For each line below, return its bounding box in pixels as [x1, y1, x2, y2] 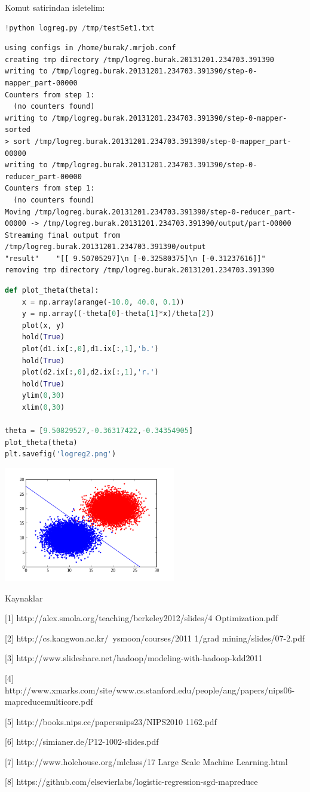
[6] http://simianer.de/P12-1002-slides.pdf [5, 735, 159, 748]
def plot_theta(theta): [5, 286, 99, 295]
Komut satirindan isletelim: [5, 1, 105, 13]
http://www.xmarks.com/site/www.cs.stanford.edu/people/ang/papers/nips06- [5, 683, 295, 696]
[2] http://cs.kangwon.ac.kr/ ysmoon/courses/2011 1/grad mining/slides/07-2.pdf [5, 631, 305, 644]
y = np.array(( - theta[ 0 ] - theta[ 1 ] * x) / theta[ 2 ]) [22, 309, 214, 318]
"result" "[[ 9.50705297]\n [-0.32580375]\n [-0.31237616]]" [5, 254, 266, 263]
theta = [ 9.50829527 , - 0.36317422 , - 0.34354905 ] [5, 426, 194, 435]
